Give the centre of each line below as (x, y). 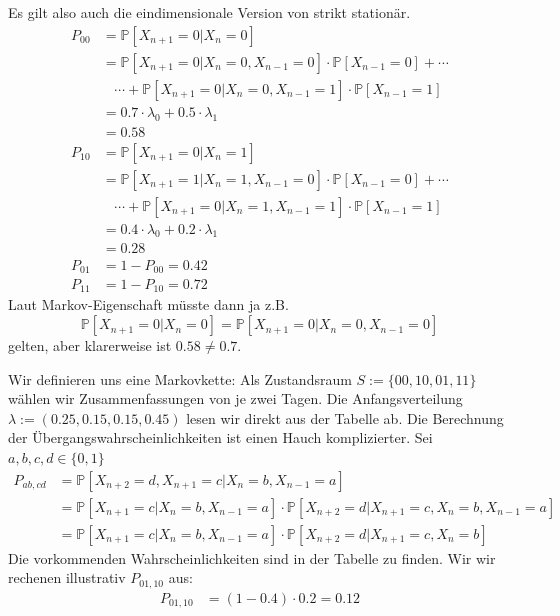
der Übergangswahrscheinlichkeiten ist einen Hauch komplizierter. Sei (220, 437)
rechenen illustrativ (67, 577)
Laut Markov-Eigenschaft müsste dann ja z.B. (148, 304)
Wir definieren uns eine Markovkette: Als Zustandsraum (180, 378)
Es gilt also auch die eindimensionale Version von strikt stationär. (209, 12)
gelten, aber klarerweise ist (90, 345)
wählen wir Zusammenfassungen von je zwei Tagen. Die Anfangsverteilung (235, 398)
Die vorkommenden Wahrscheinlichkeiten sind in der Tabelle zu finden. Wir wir (252, 557)
